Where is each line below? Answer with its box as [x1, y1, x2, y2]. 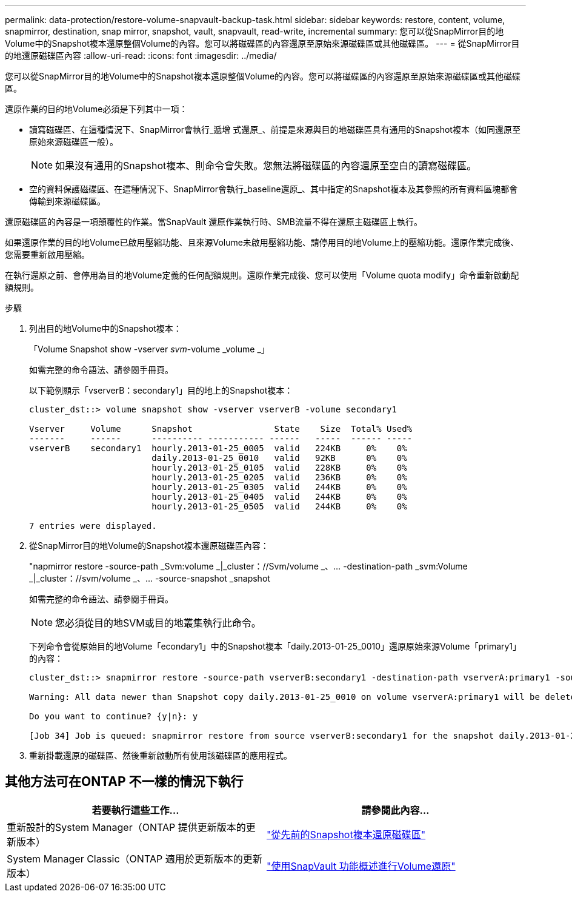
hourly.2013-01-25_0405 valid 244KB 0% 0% [151, 492, 407, 502]
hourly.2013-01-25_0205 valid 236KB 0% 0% [151, 472, 407, 482]
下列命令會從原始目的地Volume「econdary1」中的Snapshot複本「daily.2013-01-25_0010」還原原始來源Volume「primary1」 [29, 641, 522, 651]
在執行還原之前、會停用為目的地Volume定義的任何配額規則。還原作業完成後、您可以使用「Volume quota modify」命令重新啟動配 [5, 270, 519, 280]
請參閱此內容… [361, 804, 430, 816]
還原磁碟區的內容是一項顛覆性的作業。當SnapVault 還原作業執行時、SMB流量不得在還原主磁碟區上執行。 [5, 217, 422, 227]
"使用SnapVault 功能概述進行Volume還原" [267, 859, 456, 872]
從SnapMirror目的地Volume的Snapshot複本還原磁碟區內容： [29, 540, 269, 551]
